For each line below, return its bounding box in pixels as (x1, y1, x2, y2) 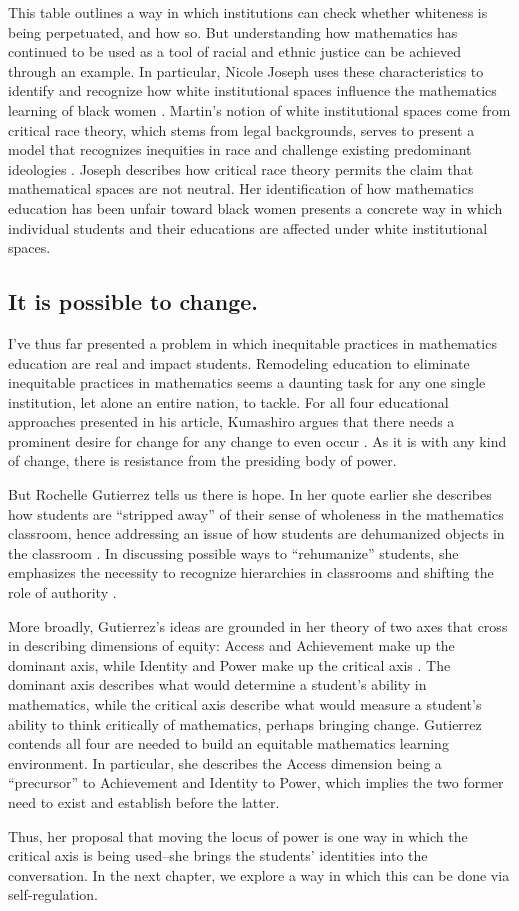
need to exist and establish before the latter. (8, 791, 280, 812)
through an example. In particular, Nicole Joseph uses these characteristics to (8, 60, 484, 81)
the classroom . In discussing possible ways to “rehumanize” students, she (8, 542, 459, 563)
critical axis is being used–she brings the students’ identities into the (8, 845, 428, 866)
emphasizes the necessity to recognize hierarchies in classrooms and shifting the (8, 562, 494, 583)
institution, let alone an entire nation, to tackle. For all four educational (8, 391, 449, 412)
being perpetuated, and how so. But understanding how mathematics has (8, 21, 458, 42)
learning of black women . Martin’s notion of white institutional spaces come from (8, 99, 511, 120)
